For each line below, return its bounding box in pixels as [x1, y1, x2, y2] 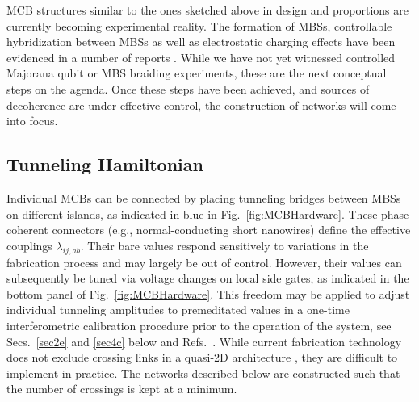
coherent [6, 221, 48, 238]
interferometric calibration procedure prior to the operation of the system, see [6, 316, 392, 333]
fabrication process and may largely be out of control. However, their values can [6, 253, 402, 270]
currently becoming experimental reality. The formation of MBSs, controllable [6, 17, 392, 34]
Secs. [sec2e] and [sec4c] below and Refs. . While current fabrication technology [6, 333, 402, 350]
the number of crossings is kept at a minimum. [6, 380, 237, 397]
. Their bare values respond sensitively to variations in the [80, 237, 369, 253]
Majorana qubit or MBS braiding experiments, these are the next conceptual [6, 65, 387, 82]
